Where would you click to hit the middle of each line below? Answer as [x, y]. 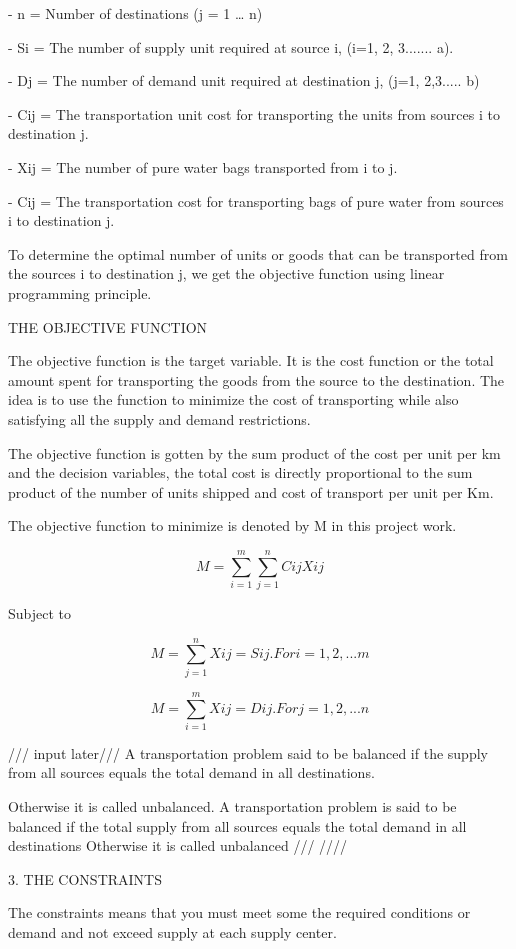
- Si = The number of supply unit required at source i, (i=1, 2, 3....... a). [231, 46]
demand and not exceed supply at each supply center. [172, 932]
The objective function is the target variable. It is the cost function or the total [251, 360]
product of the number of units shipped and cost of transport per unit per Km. [251, 491]
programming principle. [80, 292]
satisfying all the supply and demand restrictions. [159, 418]
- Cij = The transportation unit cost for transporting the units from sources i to [254, 113]
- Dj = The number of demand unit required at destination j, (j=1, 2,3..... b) [244, 80]
